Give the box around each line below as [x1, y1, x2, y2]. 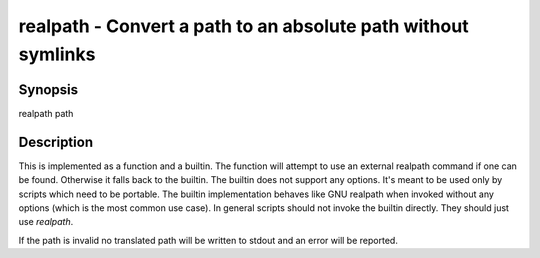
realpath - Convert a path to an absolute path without [18, 15, 469, 37]
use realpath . [18, 216, 74, 228]
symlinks [18, 43, 96, 65]
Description [18, 133, 94, 150]
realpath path [18, 107, 74, 119]
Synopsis [18, 81, 79, 98]
